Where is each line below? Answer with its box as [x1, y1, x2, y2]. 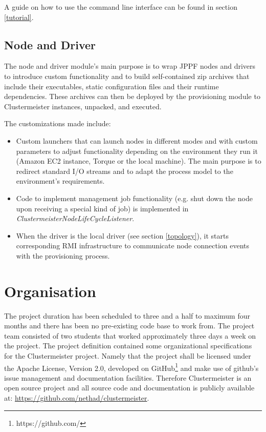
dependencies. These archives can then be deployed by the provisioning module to [4, 91, 260, 102]
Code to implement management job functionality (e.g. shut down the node [16, 192, 253, 203]
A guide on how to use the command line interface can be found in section [4, 2, 237, 12]
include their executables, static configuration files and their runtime [4, 81, 219, 91]
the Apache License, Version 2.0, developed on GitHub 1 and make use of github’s [4, 361, 259, 373]
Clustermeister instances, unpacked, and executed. [4, 101, 162, 111]
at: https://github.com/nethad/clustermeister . [4, 392, 149, 403]
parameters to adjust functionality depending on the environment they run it [16, 145, 258, 156]
